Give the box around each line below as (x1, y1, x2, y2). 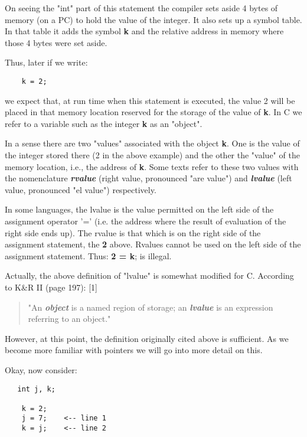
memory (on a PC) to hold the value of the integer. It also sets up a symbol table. (5, 13, 302, 25)
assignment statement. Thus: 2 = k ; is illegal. (5, 249, 172, 262)
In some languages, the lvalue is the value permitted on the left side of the (5, 203, 274, 216)
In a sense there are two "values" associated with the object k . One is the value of (5, 137, 300, 149)
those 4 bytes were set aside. (5, 36, 107, 48)
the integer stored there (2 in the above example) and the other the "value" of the (5, 149, 300, 161)
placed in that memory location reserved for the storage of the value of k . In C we (5, 106, 302, 118)
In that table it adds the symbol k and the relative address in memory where (5, 25, 284, 37)
